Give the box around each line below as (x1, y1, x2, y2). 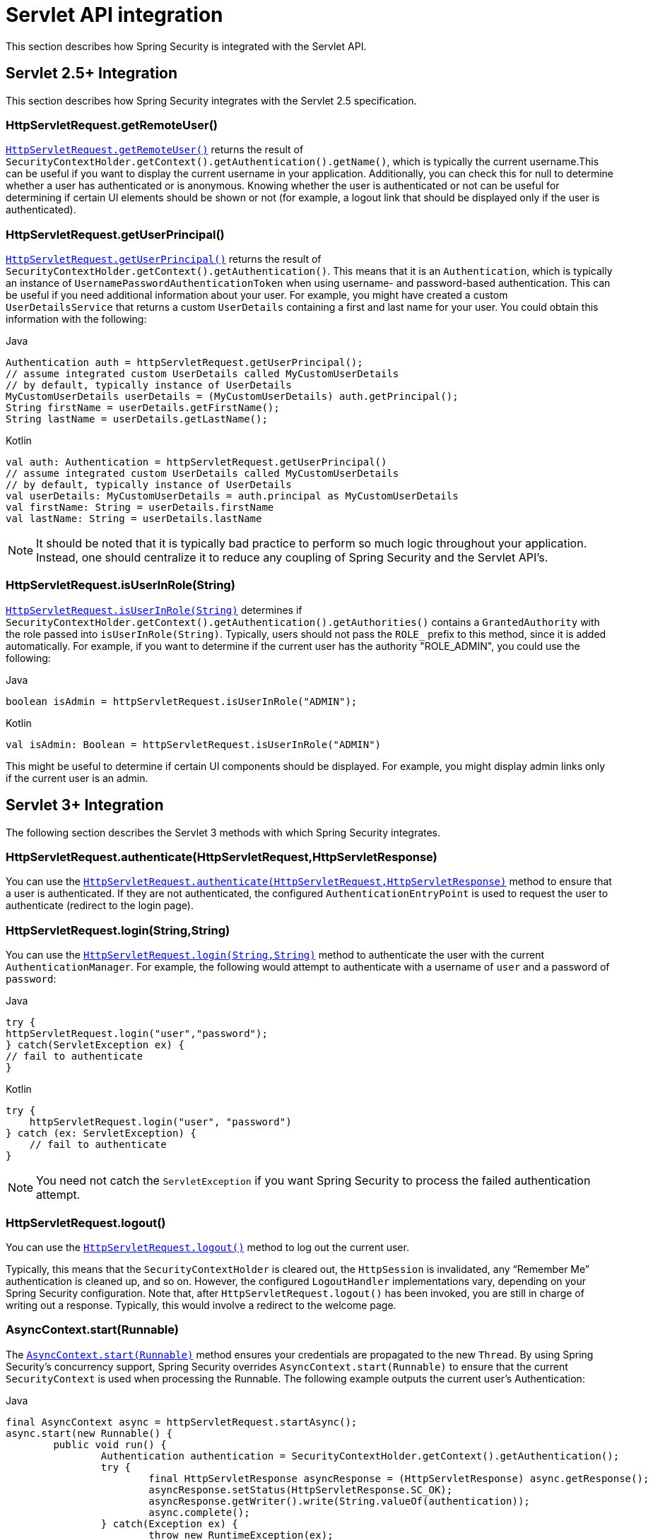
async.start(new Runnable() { (6, 1427, 173, 1439)
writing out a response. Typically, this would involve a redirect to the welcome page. (6, 1298, 396, 1311)
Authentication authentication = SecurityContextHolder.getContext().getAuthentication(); (100, 1450, 620, 1462)
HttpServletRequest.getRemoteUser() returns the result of (6, 143, 304, 156)
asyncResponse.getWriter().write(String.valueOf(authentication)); (148, 1495, 530, 1507)
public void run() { (53, 1438, 167, 1450)
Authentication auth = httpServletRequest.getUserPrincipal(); (6, 357, 363, 369)
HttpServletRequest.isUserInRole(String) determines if (6, 603, 302, 616)
